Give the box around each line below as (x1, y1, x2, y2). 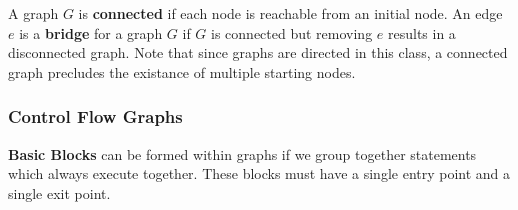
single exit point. (8, 182, 111, 203)
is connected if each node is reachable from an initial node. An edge (78, 3, 503, 23)
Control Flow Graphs (8, 104, 183, 129)
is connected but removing (211, 22, 373, 43)
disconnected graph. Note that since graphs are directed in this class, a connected (8, 42, 508, 63)
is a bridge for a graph (19, 22, 163, 43)
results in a (388, 22, 456, 43)
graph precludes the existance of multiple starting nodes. (8, 61, 356, 82)
